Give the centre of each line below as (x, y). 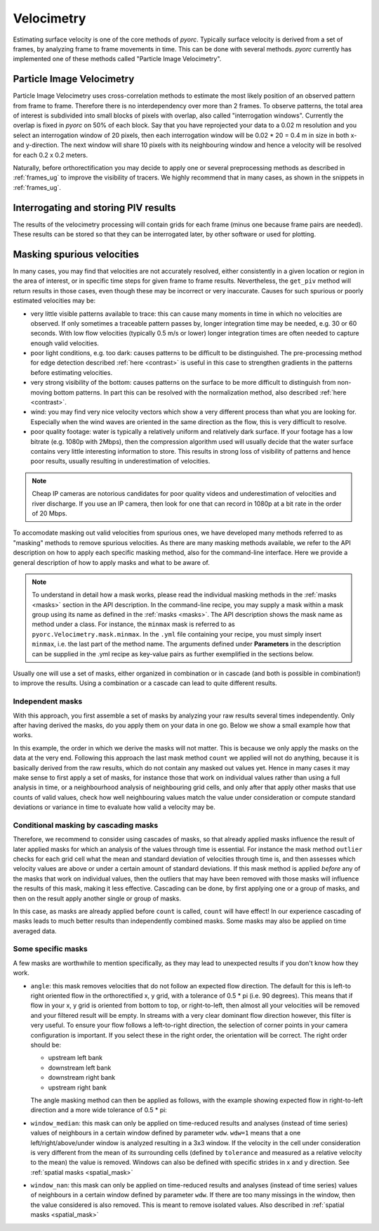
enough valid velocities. (65, 343)
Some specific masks (50, 949)
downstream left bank (80, 1067)
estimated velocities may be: (54, 301)
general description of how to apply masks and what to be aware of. (111, 562)
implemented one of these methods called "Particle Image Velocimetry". (117, 59)
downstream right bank (82, 1078)
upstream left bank (75, 1058)
